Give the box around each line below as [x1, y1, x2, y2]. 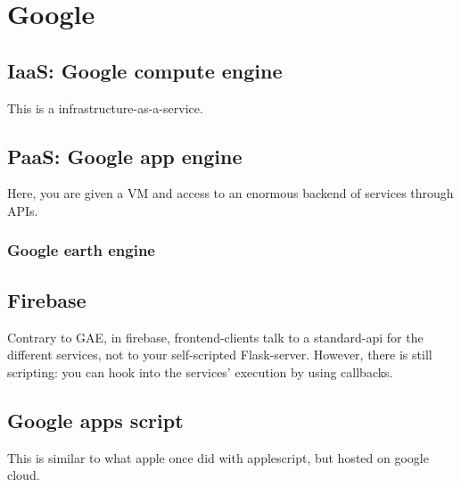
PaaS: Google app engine [7, 142, 243, 169]
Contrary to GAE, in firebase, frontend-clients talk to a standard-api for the [7, 327, 424, 346]
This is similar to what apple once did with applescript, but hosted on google [7, 448, 429, 466]
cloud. [7, 466, 40, 484]
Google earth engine [7, 239, 155, 261]
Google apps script [7, 406, 184, 433]
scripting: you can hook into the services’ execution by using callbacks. [7, 362, 393, 381]
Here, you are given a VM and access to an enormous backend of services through [7, 184, 454, 202]
